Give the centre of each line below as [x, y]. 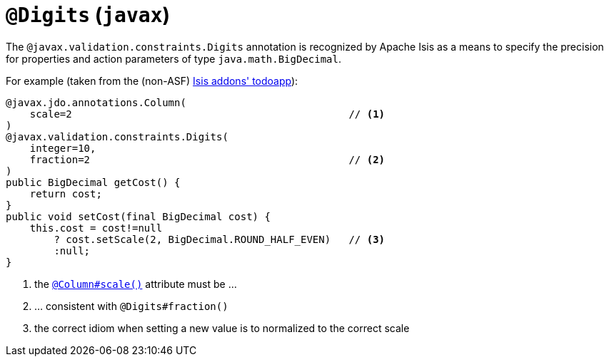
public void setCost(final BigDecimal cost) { [138, 216]
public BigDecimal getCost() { [93, 182]
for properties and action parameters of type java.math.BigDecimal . [174, 58]
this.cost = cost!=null [96, 228]
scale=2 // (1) [207, 114]
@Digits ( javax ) [88, 15]
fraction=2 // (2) [207, 159]
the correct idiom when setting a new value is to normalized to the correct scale [222, 328]
